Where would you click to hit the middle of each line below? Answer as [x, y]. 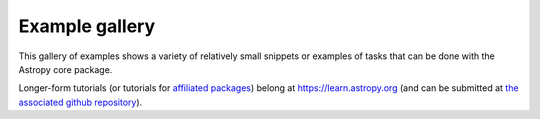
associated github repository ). [80, 102]
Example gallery [87, 26]
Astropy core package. [65, 69]
